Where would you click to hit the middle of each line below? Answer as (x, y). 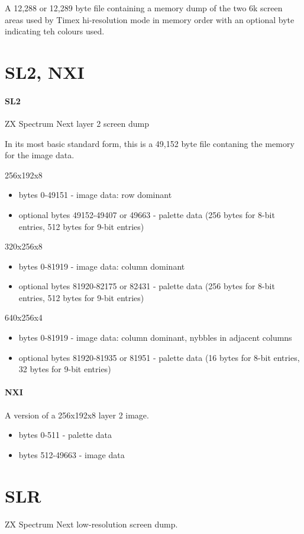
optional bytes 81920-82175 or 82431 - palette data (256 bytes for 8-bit (147, 286)
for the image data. (40, 155)
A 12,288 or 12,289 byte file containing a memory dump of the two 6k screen (144, 8)
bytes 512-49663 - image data (72, 454)
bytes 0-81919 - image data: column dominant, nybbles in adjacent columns (155, 338)
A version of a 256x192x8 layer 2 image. (77, 415)
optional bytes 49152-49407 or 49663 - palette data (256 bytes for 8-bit (147, 214)
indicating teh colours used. (55, 31)
